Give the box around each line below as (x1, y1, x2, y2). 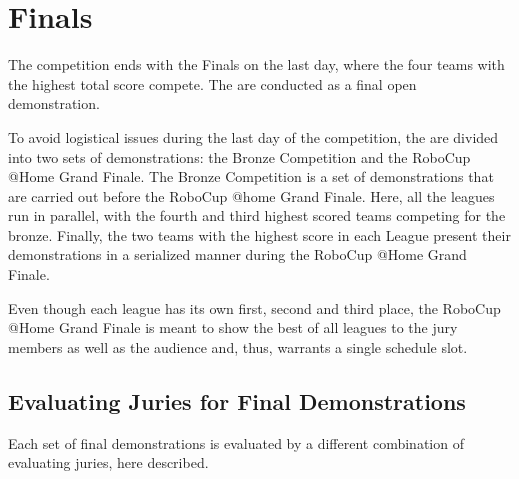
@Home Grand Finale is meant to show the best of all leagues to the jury (8, 317, 458, 338)
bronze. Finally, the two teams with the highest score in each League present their (8, 224, 511, 245)
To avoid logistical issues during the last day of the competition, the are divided (8, 126, 499, 147)
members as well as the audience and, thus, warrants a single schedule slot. (8, 336, 468, 357)
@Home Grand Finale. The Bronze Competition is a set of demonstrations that (8, 166, 494, 187)
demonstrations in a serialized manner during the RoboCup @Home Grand (8, 244, 467, 265)
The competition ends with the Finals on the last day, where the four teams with (8, 54, 505, 75)
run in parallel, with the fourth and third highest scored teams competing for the (8, 205, 506, 226)
